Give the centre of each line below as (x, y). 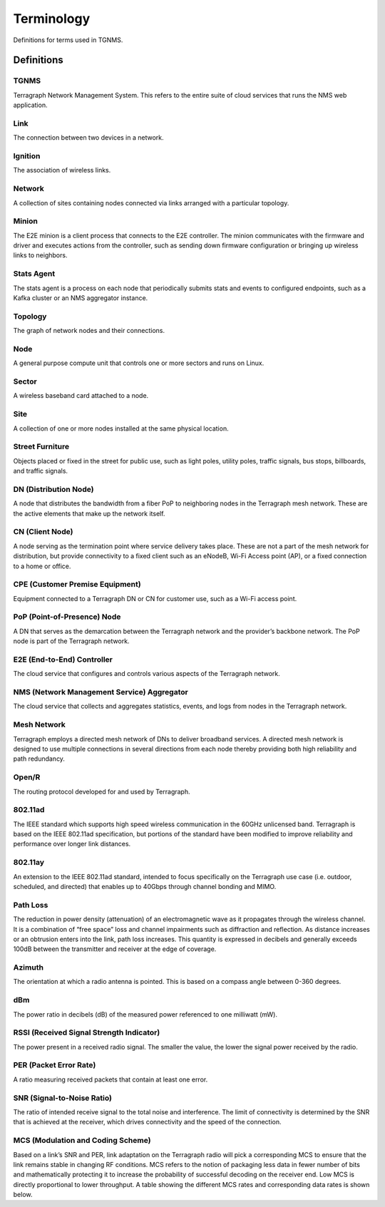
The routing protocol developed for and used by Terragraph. (102, 791)
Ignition (27, 156)
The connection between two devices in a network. (88, 138)
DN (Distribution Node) (53, 489)
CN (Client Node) (43, 532)
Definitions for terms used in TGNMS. (68, 40)
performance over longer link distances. (72, 844)
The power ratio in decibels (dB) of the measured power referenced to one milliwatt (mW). (145, 1014)
